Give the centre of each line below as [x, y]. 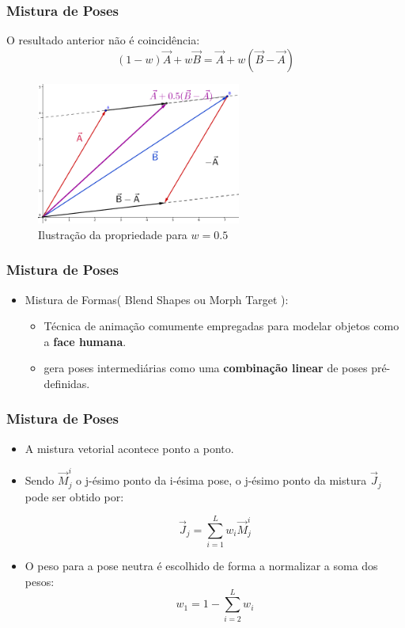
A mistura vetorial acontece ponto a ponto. [129, 448]
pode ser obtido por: [74, 496]
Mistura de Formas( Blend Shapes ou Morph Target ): [157, 299]
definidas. [67, 383]
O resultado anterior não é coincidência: [103, 40]
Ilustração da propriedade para [113, 234]
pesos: [40, 581]
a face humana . [85, 341]
